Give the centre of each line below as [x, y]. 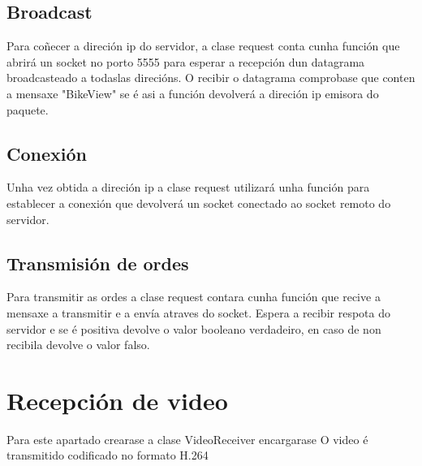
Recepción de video [117, 400]
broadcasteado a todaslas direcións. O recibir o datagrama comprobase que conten [211, 78]
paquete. [28, 109]
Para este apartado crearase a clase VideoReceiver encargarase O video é [187, 439]
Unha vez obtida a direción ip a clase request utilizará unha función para [188, 187]
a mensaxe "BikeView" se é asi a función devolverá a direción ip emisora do [193, 93]
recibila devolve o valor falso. [78, 345]
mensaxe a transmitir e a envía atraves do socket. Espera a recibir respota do [198, 312]
